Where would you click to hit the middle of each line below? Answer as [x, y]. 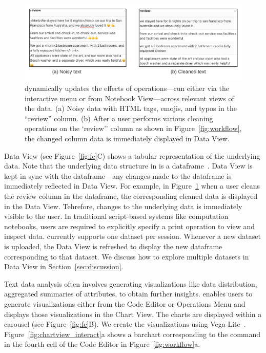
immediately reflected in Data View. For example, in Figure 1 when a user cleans [132, 186]
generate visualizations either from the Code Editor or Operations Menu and [125, 303]
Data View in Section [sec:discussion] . [64, 266]
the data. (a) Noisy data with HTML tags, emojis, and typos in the [131, 108]
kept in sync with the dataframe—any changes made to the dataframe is [118, 175]
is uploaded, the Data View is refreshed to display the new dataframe [113, 246]
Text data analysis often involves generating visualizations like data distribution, [131, 283]
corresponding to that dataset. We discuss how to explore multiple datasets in [127, 256]
